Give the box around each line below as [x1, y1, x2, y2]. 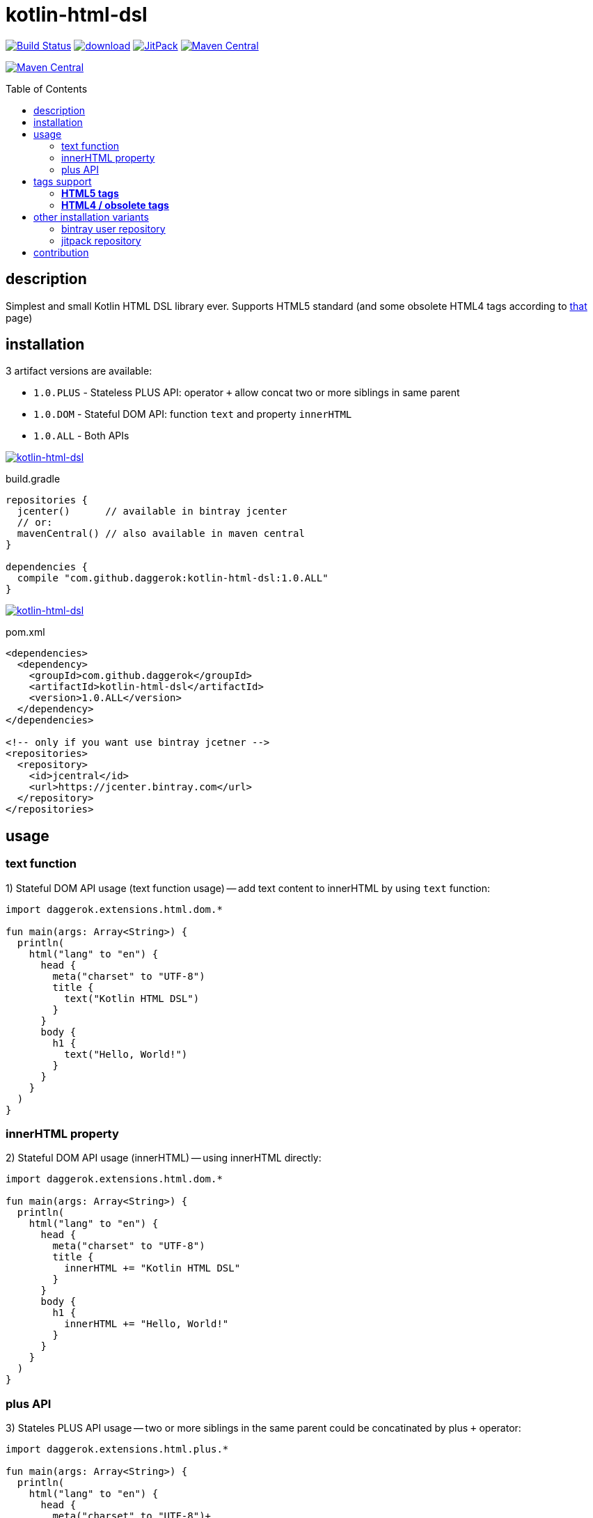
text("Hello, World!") [64, 1048, 188, 1060]
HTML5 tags [61, 187, 119, 199]
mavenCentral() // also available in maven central [17, 528, 305, 540]
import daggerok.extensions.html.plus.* [6, 1443, 229, 1455]
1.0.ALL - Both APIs [33, 430, 129, 442]
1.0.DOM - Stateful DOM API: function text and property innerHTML [33, 408, 352, 421]
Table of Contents [6, 82, 88, 95]
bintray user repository [61, 222, 166, 235]
